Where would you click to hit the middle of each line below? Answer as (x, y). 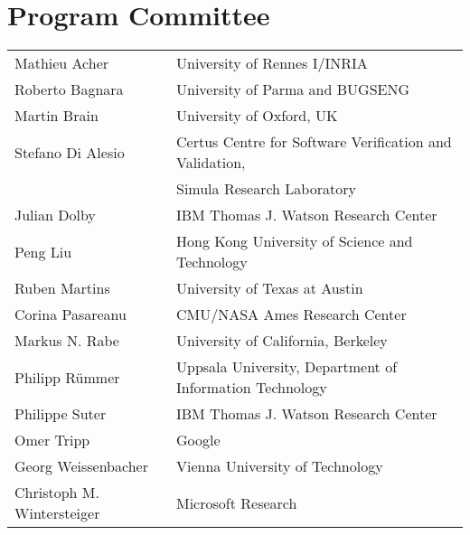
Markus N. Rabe (67, 341)
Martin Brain (56, 116)
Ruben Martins (62, 288)
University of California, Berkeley (282, 341)
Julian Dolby (55, 215)
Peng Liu (43, 251)
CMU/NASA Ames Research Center (291, 314)
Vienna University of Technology (280, 466)
